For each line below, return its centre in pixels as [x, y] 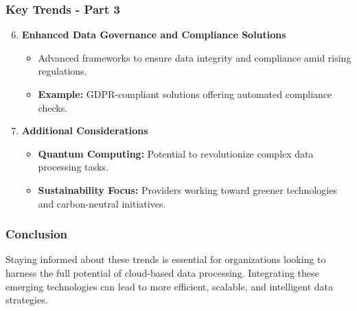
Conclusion [36, 234]
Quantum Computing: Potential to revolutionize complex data [176, 153]
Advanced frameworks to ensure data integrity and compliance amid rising [195, 57]
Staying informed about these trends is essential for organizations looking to [166, 259]
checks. [53, 107]
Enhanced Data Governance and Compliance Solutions [154, 35]
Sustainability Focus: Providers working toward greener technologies [187, 189]
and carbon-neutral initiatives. [102, 203]
